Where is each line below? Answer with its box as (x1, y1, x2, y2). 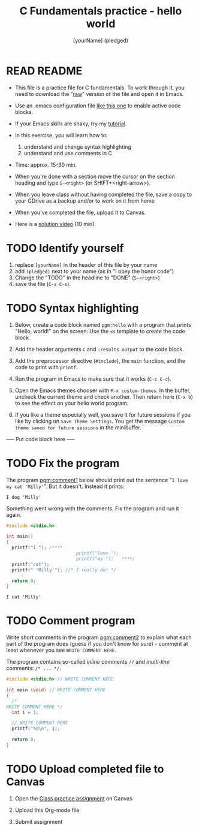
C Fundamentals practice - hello (19, 4, 182, 18)
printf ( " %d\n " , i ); (11, 725, 61, 732)
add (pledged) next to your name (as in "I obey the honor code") (14, 267, 174, 275)
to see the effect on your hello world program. (14, 399, 129, 407)
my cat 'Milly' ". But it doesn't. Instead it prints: (6, 483, 125, 490)
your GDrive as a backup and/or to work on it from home (14, 197, 155, 204)
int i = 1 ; (11, 709, 39, 715)
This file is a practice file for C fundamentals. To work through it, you (14, 84, 185, 91)
